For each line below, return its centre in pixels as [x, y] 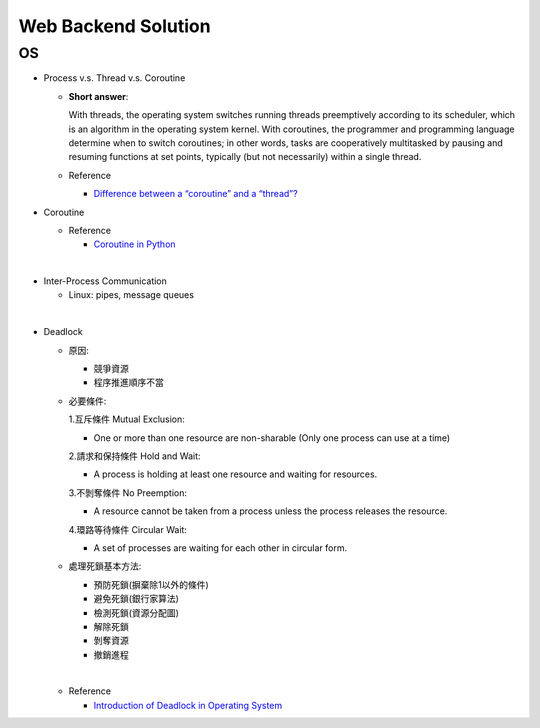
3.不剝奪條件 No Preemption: [127, 492]
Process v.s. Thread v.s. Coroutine [114, 78]
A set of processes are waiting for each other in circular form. [220, 547]
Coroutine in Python [134, 244]
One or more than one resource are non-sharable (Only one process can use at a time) [272, 437]
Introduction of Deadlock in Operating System [188, 705]
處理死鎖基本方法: [105, 566]
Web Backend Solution [114, 26]
